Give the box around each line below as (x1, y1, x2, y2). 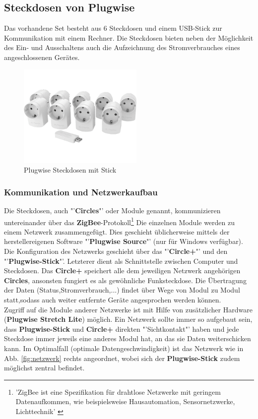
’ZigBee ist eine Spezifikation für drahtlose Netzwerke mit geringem (15, 386, 221, 397)
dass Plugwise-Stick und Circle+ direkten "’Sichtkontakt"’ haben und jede (4, 323, 239, 334)
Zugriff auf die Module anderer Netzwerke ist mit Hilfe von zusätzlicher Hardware (4, 304, 253, 314)
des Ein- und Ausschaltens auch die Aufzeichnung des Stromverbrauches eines (4, 42, 240, 53)
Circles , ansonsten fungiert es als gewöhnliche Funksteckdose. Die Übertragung (4, 275, 247, 285)
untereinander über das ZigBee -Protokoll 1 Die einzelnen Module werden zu (4, 215, 235, 227)
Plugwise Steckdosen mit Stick (24, 165, 117, 175)
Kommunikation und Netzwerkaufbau (4, 185, 158, 198)
